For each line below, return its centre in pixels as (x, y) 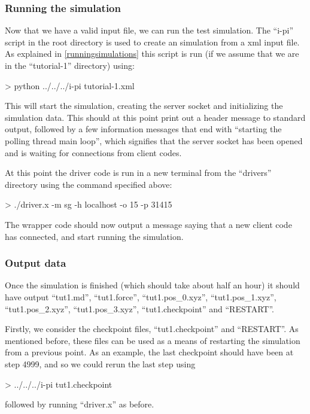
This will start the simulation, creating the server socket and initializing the (144, 106)
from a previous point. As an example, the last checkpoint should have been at (149, 352)
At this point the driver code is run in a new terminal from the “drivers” (138, 173)
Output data (36, 263)
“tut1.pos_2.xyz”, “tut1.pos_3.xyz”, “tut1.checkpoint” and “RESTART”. (139, 308)
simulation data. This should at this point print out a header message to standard (155, 117)
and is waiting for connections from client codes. (93, 152)
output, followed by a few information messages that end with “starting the (143, 129)
